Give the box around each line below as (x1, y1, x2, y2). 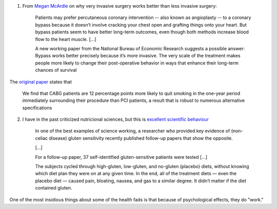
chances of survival (35, 67, 77, 73)
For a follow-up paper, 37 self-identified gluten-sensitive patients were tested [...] (35, 154, 208, 160)
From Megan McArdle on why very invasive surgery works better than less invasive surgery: (22, 3, 217, 9)
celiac (35, 135, 48, 141)
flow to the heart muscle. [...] (35, 36, 97, 42)
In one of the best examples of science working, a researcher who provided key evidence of (35, 128, 230, 134)
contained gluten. (35, 185, 72, 191)
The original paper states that (9, 78, 72, 85)
